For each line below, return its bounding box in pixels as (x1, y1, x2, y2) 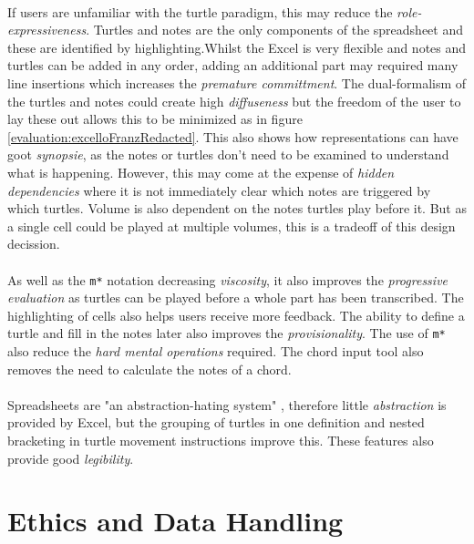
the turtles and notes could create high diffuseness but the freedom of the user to (7, 91, 461, 110)
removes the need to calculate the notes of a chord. (7, 359, 292, 378)
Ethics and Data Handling (7, 502, 344, 539)
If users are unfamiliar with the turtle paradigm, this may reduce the (7, 2, 393, 21)
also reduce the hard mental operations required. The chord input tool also (7, 342, 424, 360)
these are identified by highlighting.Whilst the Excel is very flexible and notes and (7, 37, 467, 56)
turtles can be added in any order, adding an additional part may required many (7, 56, 459, 75)
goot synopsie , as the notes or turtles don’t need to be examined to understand (7, 145, 449, 164)
